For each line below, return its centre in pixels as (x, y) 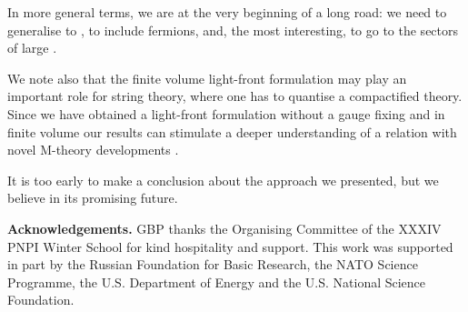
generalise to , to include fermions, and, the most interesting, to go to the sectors (233, 30)
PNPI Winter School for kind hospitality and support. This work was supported (230, 246)
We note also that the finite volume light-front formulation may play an (207, 78)
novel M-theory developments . (93, 150)
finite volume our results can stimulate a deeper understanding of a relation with (232, 131)
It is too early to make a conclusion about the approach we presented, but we (223, 180)
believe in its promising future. (93, 198)
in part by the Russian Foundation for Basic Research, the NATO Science (213, 264)
